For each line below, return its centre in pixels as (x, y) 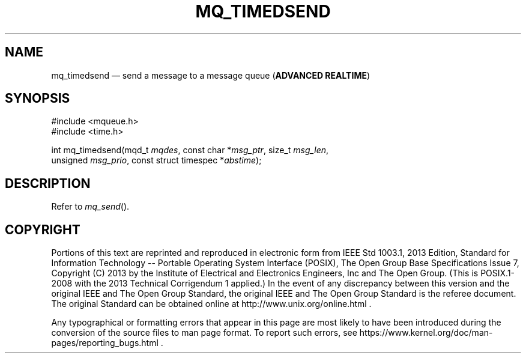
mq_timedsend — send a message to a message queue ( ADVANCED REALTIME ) (211, 75)
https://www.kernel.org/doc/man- (426, 333)
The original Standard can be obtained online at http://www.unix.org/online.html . (211, 304)
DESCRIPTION (48, 183)
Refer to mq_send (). (90, 207)
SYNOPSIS (38, 99)
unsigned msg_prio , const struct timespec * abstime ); (156, 160)
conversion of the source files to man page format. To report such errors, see (204, 333)
